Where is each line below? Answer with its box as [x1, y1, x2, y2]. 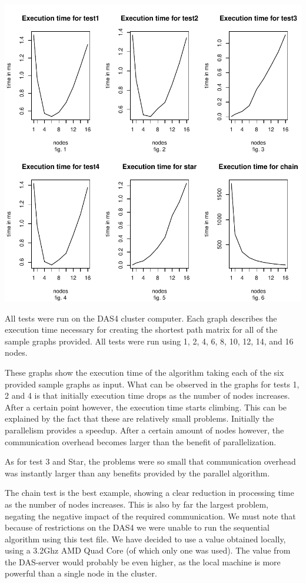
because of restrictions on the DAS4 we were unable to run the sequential [5, 521, 270, 534]
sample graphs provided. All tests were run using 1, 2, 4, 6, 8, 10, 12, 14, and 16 [5, 334, 294, 347]
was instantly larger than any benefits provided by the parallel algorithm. [5, 466, 270, 479]
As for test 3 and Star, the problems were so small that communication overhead [5, 455, 296, 468]
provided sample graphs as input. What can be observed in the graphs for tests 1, [5, 377, 300, 390]
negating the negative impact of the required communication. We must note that [5, 509, 296, 522]
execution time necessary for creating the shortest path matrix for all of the [5, 323, 278, 336]
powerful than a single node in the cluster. [5, 567, 157, 579]
